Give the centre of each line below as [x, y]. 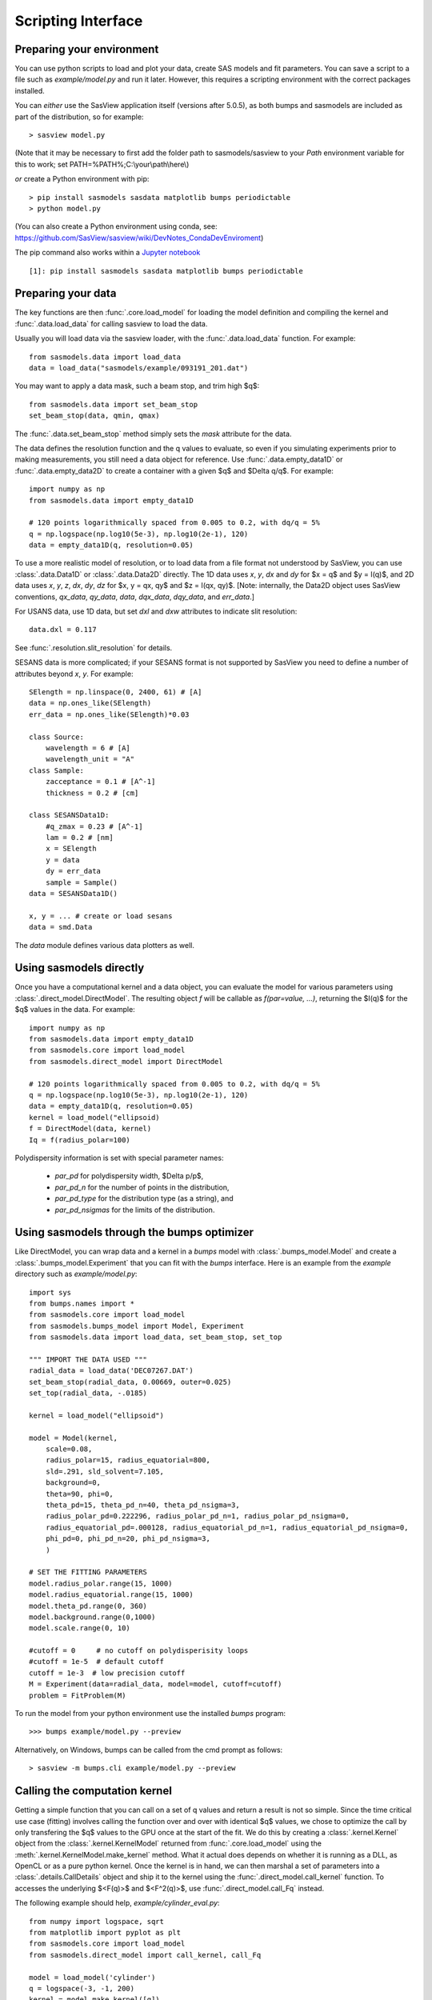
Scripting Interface [79, 21]
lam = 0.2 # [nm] [79, 838]
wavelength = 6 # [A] [88, 748]
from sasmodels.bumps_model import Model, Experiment [136, 1326]
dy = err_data [73, 871]
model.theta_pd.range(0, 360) [88, 1606]
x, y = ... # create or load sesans [101, 916]
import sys [50, 1292]
